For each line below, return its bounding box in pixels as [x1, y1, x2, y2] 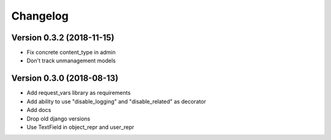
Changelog [11, 9, 69, 23]
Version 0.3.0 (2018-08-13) [11, 73, 119, 84]
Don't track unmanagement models [26, 57, 116, 64]
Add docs [26, 106, 51, 114]
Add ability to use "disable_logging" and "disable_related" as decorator [26, 98, 207, 105]
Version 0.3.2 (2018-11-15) [11, 32, 115, 43]
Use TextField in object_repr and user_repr [26, 123, 135, 131]
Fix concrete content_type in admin [26, 49, 116, 56]
